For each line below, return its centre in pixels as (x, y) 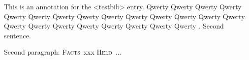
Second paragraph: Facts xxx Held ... (63, 52)
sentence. (17, 35)
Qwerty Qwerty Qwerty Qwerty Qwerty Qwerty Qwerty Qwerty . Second (114, 26)
